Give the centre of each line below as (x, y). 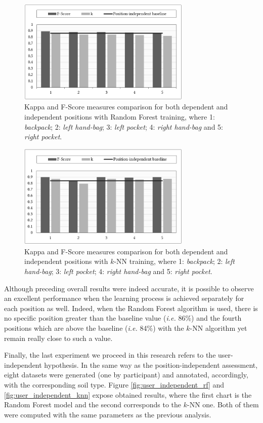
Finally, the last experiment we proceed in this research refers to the (110, 355)
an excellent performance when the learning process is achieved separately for (124, 298)
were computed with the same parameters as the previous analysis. (108, 414)
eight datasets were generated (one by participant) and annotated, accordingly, (126, 375)
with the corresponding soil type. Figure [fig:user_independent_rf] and (114, 384)
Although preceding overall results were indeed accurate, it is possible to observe (129, 288)
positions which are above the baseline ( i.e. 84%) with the (94, 328)
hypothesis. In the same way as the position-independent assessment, (151, 364)
